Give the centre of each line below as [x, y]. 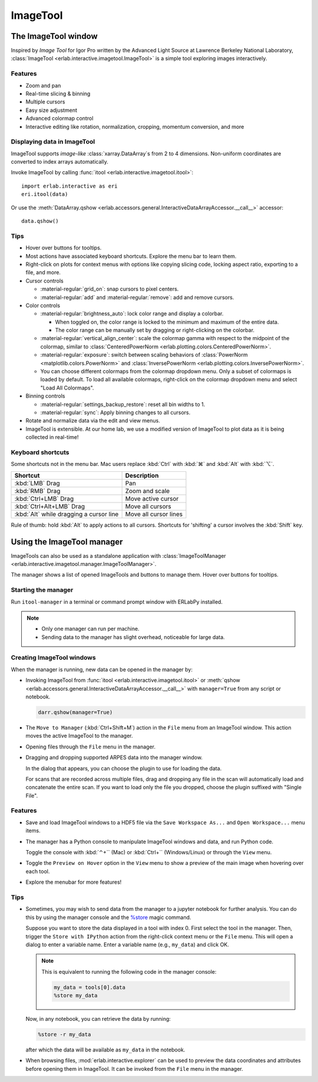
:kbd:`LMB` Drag [37, 483]
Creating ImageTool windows [54, 658]
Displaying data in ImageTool [53, 142]
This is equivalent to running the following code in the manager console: [129, 971]
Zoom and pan [43, 85]
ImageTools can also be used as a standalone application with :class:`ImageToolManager [118, 555]
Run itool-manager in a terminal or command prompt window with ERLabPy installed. [117, 602]
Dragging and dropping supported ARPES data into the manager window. [114, 758]
